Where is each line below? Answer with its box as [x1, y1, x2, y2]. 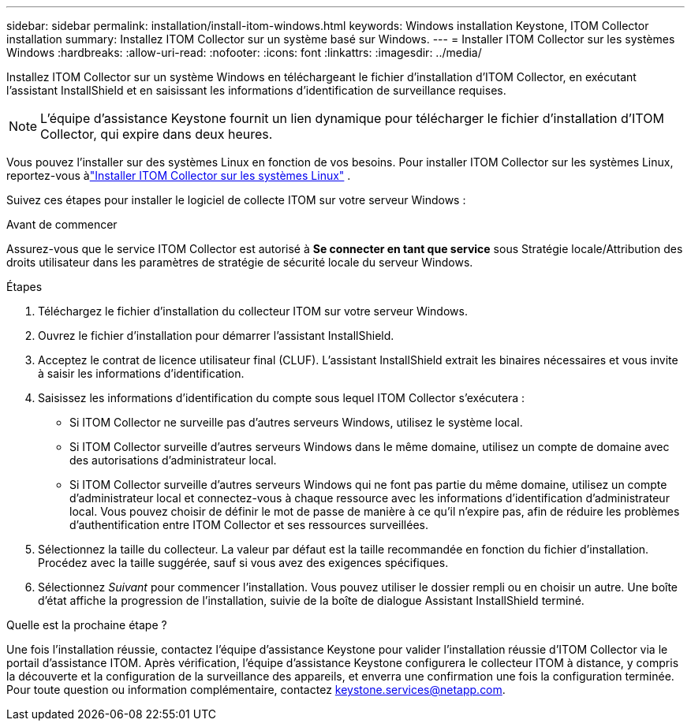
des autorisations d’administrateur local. [69, 453, 277, 467]
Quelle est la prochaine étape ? [6, 618, 167, 632]
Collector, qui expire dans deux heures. [40, 126, 273, 142]
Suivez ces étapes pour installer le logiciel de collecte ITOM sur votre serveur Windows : [6, 193, 466, 207]
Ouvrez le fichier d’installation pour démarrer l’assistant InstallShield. [38, 329, 394, 342]
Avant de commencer [6, 218, 118, 231]
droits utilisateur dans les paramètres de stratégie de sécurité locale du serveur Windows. [6, 255, 473, 269]
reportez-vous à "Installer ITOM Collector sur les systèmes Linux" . [6, 169, 351, 182]
